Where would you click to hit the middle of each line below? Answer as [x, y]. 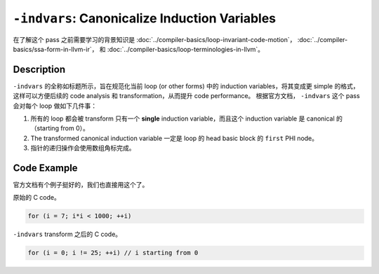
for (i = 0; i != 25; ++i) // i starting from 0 [113, 253]
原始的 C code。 [37, 198]
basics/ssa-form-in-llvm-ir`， [55, 49]
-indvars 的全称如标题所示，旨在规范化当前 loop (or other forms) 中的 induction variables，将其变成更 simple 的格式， [186, 86]
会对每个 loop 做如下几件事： [55, 106]
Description [39, 69]
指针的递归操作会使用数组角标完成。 [83, 148]
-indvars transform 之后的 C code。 [67, 234]
